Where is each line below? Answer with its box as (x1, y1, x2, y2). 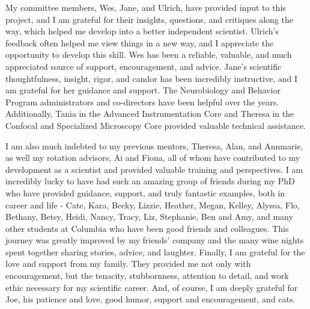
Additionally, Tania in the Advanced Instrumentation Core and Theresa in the (5, 107, 294, 120)
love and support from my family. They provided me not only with (5, 257, 251, 270)
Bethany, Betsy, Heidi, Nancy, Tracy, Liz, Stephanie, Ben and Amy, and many (5, 210, 293, 223)
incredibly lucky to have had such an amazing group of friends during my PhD (5, 175, 295, 187)
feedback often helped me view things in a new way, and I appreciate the (5, 36, 274, 49)
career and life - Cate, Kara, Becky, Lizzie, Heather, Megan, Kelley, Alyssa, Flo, (5, 198, 300, 211)
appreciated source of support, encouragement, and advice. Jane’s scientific (5, 60, 282, 72)
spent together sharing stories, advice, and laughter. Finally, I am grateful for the (5, 245, 305, 258)
